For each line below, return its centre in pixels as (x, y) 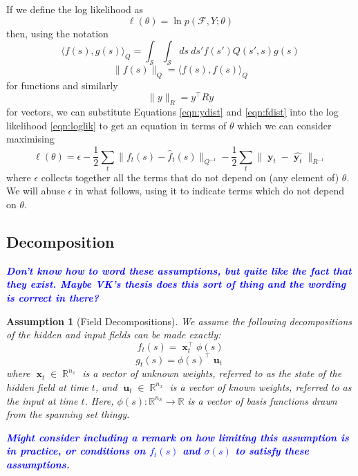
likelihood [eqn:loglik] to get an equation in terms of (116, 125)
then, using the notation (57, 33)
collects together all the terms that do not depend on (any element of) (190, 177)
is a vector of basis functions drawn (262, 400)
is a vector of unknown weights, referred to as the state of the (212, 373)
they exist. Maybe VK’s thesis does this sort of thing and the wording (176, 284)
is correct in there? (53, 297)
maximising (30, 139)
